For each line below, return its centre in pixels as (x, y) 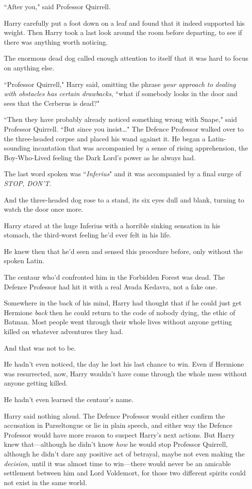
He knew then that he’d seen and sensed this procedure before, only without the (123, 251)
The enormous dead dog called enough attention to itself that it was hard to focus (126, 58)
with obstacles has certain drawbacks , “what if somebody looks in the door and (121, 93)
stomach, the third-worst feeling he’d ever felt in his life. (88, 235)
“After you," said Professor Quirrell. (57, 6)
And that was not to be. (40, 347)
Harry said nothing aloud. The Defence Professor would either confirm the (115, 415)
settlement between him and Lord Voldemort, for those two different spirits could (125, 473)
